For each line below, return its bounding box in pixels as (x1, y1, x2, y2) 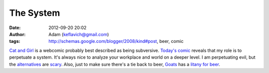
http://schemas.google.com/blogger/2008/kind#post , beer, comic (48, 38, 184, 44)
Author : (9, 31, 26, 37)
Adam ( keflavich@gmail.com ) (48, 31, 109, 37)
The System (9, 7, 60, 18)
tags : (9, 38, 20, 44)
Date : (9, 25, 21, 31)
